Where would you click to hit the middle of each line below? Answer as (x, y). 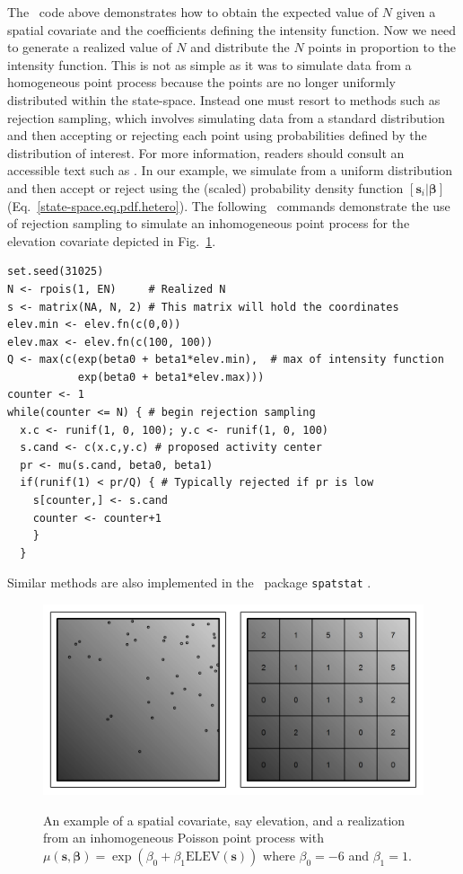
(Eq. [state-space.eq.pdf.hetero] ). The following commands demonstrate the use (229, 205)
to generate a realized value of (90, 47)
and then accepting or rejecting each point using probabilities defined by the (217, 135)
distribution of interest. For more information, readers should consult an (206, 152)
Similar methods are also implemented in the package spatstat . (189, 583)
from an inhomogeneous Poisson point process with (183, 838)
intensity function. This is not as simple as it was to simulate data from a (210, 64)
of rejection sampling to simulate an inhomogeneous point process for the (209, 223)
